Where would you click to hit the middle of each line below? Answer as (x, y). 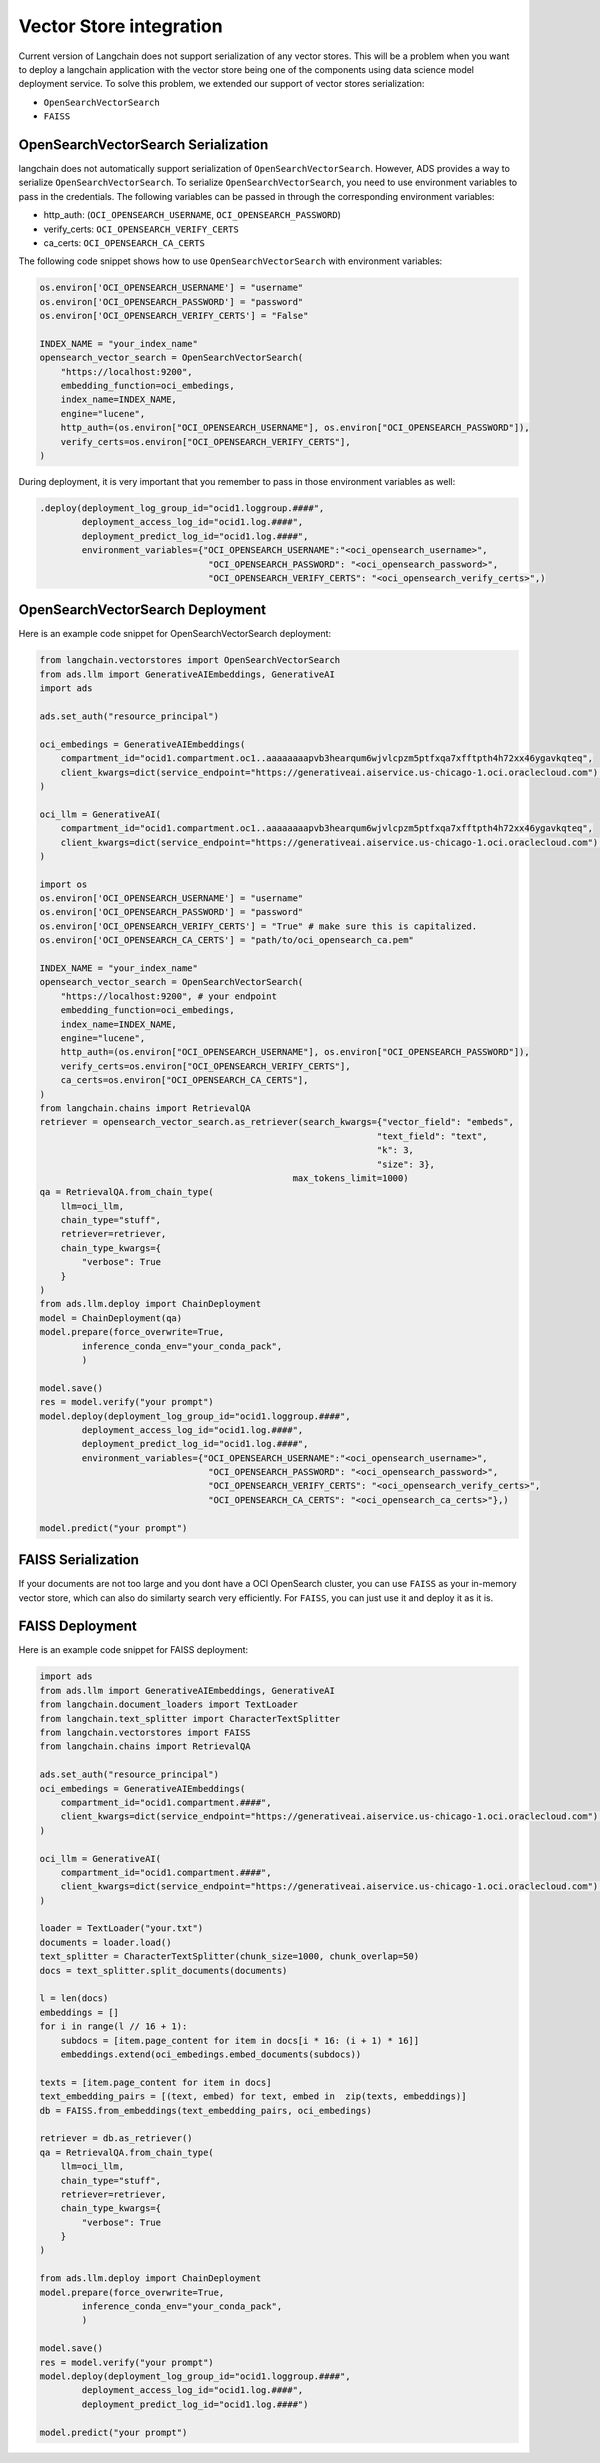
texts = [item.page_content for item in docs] (155, 2082)
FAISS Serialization (79, 1560)
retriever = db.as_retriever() (116, 2138)
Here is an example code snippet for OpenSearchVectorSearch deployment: (175, 634)
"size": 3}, (405, 1164)
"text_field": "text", (432, 1136)
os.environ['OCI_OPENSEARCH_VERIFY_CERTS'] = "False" (174, 316)
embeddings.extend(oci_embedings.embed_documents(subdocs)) (211, 2054)
